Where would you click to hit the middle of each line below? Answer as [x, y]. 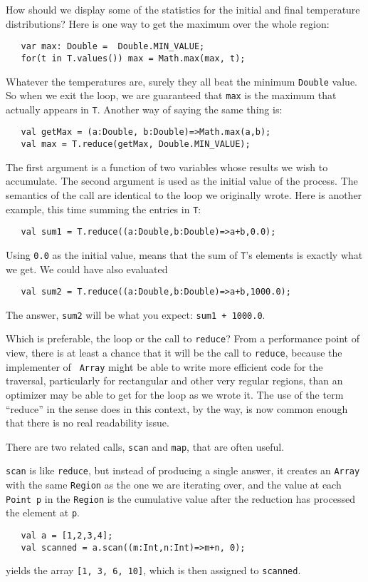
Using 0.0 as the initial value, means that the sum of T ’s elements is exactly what [184, 254]
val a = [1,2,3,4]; [67, 536]
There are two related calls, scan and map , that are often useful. [145, 446]
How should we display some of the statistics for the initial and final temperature [183, 9]
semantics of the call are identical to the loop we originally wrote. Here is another [184, 194]
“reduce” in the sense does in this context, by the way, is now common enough [177, 408]
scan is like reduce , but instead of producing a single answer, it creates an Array [183, 470]
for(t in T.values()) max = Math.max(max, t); [133, 58]
